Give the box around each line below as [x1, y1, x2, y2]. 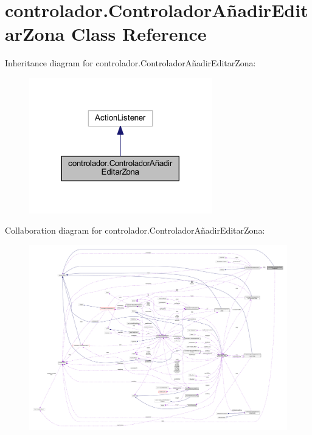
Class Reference [71, 21, 207, 46]
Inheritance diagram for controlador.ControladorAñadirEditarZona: [5, 57, 256, 69]
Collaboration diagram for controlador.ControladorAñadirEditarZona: [5, 224, 265, 237]
